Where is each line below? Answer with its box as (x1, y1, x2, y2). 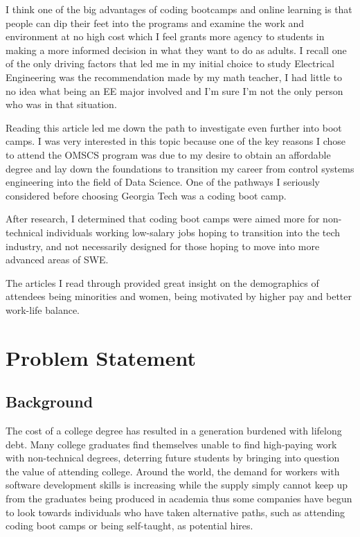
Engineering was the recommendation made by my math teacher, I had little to (6, 69, 343, 84)
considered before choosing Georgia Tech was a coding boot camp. (6, 188, 287, 202)
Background (6, 391, 93, 412)
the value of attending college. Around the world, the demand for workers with (6, 464, 340, 478)
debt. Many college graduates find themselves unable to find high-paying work (6, 437, 337, 451)
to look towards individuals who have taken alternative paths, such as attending (6, 504, 345, 519)
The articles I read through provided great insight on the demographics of (6, 275, 319, 290)
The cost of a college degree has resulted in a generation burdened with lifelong (6, 423, 342, 438)
